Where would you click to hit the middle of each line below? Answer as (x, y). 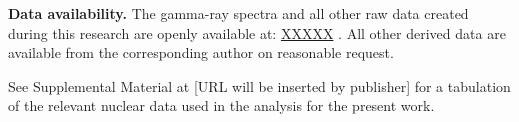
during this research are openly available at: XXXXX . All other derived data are (257, 32)
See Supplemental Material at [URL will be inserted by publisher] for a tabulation (259, 85)
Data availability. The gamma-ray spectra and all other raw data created (238, 13)
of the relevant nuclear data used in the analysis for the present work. (221, 105)
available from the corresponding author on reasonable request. (201, 52)
